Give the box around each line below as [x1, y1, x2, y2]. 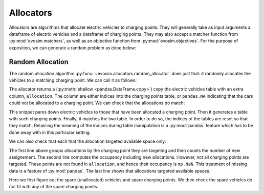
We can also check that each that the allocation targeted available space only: [9, 138, 166, 144]
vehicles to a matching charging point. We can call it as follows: [9, 77, 137, 83]
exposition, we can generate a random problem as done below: [9, 44, 136, 51]
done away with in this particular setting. [9, 130, 91, 135]
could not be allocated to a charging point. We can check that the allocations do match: [9, 100, 185, 106]
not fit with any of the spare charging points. [9, 184, 99, 190]
